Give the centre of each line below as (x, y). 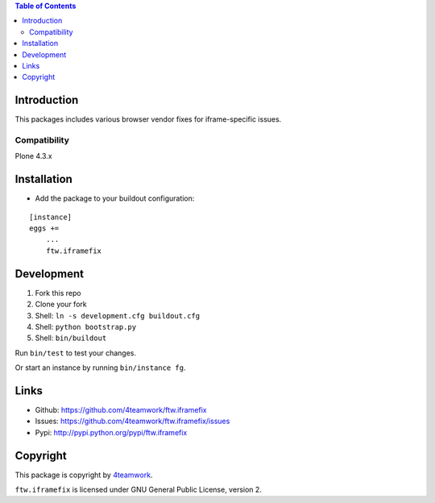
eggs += (44, 229)
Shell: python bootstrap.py (86, 326)
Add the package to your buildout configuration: (115, 198)
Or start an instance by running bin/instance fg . (100, 368)
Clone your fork (61, 304)
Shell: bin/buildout (71, 338)
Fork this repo (58, 293)
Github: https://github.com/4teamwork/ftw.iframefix (121, 410)
